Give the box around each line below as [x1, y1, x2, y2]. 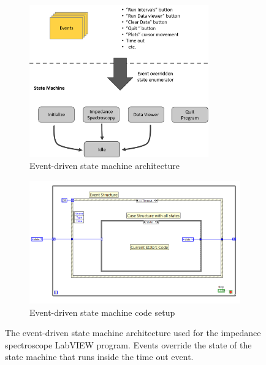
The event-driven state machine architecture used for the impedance [5, 326, 261, 339]
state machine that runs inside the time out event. [5, 350, 194, 363]
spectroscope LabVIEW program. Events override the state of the [5, 338, 252, 351]
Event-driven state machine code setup [29, 305, 175, 318]
